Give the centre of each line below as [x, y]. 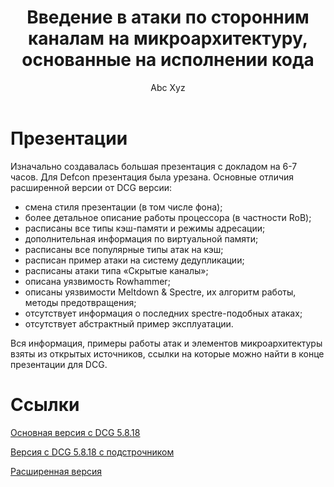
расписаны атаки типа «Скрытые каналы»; [116, 270]
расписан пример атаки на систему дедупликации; [134, 260]
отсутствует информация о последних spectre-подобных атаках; [163, 313]
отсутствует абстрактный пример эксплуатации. [129, 323]
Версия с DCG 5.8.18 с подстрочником [92, 452]
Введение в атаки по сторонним [168, 17]
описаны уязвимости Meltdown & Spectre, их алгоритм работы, [160, 292]
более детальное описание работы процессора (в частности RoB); [168, 217]
